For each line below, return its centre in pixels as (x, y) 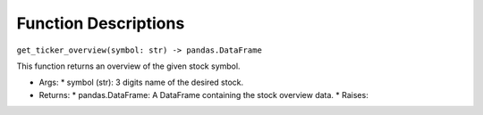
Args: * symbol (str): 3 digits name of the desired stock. (141, 82)
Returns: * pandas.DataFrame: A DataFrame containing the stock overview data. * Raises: (203, 94)
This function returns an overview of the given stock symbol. (128, 66)
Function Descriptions (101, 23)
